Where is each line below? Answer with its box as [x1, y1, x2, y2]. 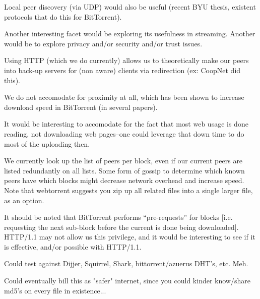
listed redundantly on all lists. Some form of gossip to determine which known [4, 165, 245, 175]
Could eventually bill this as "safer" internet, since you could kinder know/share [4, 275, 250, 286]
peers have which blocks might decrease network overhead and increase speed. [4, 175, 244, 186]
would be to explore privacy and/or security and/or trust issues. [4, 38, 203, 48]
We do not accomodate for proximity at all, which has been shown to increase [4, 92, 244, 102]
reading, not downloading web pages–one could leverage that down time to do [4, 128, 244, 139]
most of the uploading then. [4, 138, 90, 149]
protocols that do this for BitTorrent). [4, 11, 122, 22]
